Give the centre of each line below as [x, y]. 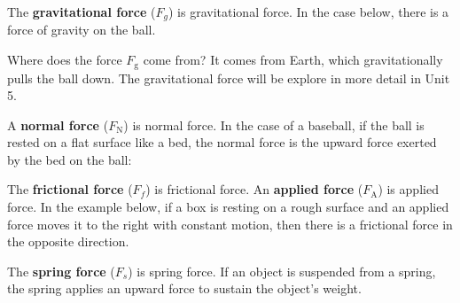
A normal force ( [58, 124]
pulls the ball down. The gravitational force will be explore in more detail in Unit [229, 78]
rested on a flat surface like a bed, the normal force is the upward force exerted [222, 142]
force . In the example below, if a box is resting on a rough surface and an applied [228, 207]
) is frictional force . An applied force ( [254, 189]
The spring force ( [61, 271]
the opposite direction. [68, 241]
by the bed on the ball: [70, 159]
